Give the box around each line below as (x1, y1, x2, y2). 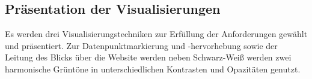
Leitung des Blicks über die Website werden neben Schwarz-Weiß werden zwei (5, 51, 292, 63)
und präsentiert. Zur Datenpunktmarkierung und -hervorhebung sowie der (5, 39, 278, 51)
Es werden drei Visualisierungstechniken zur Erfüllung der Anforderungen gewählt (5, 28, 308, 40)
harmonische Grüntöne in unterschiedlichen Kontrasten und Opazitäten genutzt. (5, 62, 301, 75)
